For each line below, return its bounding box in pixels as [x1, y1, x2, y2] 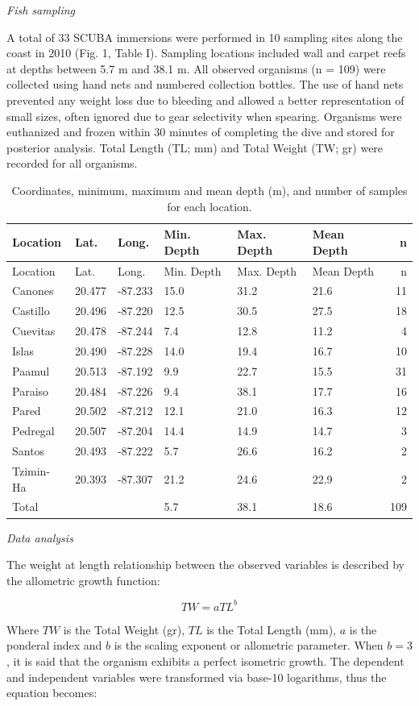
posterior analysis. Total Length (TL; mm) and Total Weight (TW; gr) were [6, 139, 384, 156]
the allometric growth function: [6, 571, 160, 588]
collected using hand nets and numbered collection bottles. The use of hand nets [6, 76, 404, 93]
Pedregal [12, 422, 55, 439]
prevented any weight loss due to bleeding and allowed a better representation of [6, 91, 404, 108]
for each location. [167, 197, 252, 214]
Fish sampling [6, 2, 76, 18]
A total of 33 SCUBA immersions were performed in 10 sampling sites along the [6, 28, 403, 45]
